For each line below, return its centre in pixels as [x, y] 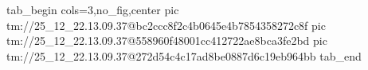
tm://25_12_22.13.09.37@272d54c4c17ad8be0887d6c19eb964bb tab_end [184, 55]
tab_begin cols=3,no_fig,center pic [93, 9]
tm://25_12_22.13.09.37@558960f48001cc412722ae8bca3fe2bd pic [167, 41]
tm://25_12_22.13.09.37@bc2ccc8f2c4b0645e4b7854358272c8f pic [166, 25]
